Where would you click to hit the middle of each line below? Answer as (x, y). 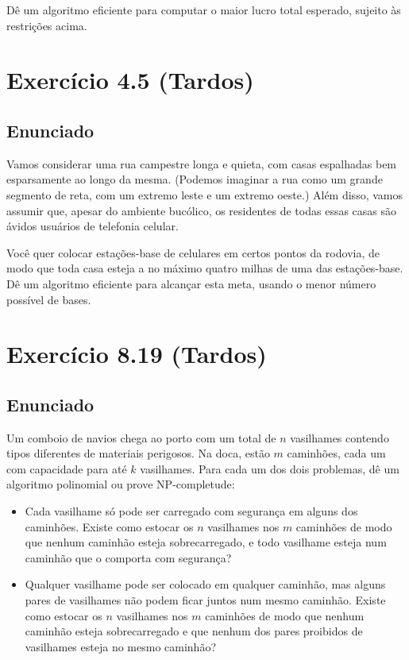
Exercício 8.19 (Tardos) (137, 354)
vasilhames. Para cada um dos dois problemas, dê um (270, 468)
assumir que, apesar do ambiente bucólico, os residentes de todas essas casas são (202, 210)
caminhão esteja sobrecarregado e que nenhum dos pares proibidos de (194, 631)
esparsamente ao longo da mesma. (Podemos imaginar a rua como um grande (195, 179)
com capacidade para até (67, 468)
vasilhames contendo (340, 437)
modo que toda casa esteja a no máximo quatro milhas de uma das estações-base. (205, 268)
